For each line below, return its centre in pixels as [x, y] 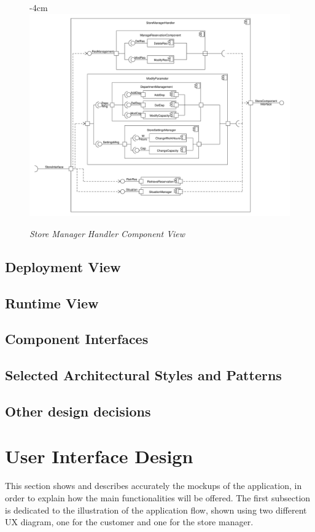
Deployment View [63, 266]
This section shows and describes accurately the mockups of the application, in [154, 486]
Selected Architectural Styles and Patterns [143, 375]
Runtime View [52, 303]
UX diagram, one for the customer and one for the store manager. [129, 522]
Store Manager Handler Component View [107, 233]
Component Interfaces [77, 339]
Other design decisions [78, 411]
